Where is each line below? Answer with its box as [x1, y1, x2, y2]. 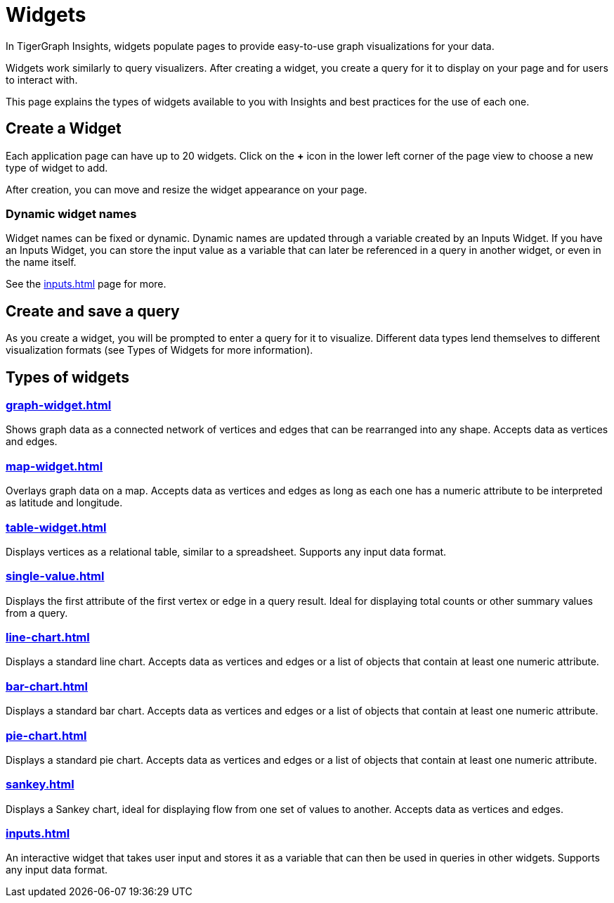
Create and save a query [6, 302, 180, 320]
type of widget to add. [6, 161, 108, 174]
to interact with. [6, 73, 78, 86]
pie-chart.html [6, 728, 87, 743]
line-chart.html [6, 630, 90, 645]
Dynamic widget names [6, 206, 137, 221]
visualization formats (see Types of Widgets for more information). [6, 344, 313, 357]
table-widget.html [6, 520, 107, 534]
